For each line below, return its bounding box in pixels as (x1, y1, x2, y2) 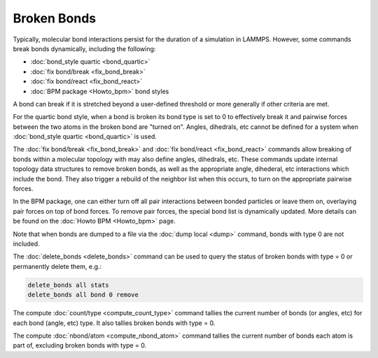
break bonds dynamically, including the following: (13, 44, 156, 53)
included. (13, 239, 40, 248)
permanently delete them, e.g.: (13, 262, 101, 270)
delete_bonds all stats (27, 281, 110, 289)
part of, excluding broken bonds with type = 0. (13, 341, 147, 350)
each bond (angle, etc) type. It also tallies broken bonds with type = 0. (13, 319, 216, 327)
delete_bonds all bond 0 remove (27, 291, 139, 299)
